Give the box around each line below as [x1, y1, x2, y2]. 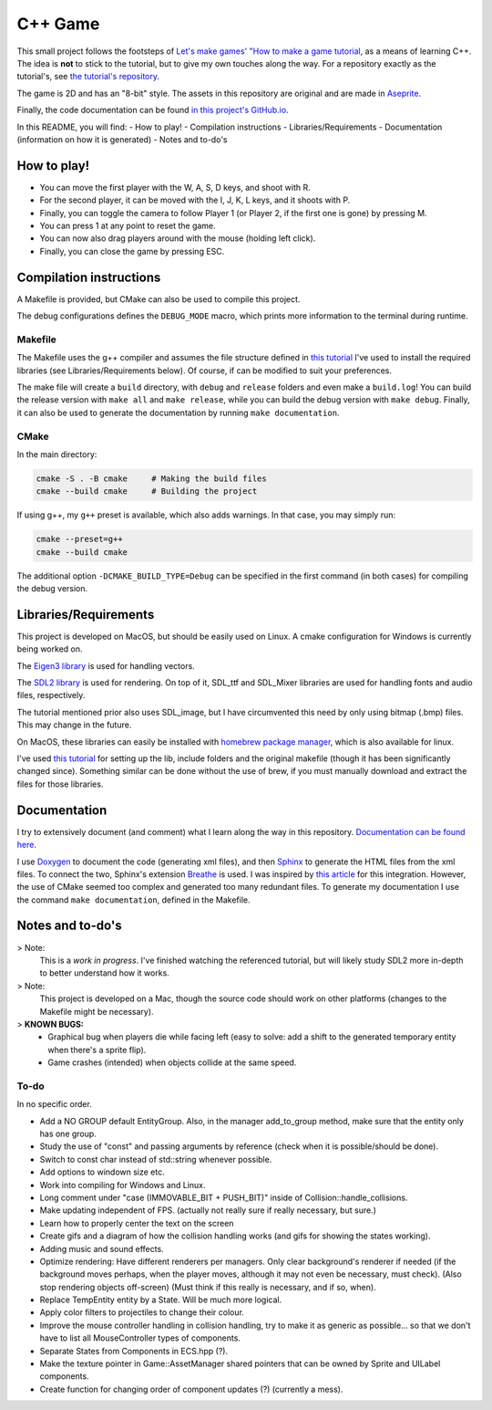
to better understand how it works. [39, 967, 170, 978]
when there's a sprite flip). [47, 1044, 147, 1055]
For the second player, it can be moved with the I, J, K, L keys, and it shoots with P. [39, 194, 351, 205]
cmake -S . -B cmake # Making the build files [36, 473, 268, 484]
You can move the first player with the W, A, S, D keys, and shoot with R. [39, 182, 312, 193]
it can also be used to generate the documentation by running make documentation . [16, 407, 340, 418]
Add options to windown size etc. [39, 1166, 165, 1177]
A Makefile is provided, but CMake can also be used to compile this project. [16, 293, 301, 305]
